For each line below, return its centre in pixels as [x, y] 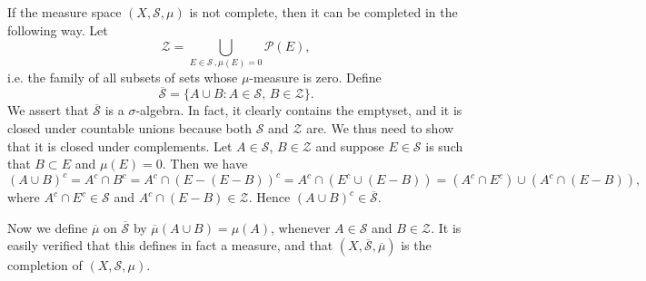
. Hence [269, 197]
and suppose [350, 145]
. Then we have [205, 164]
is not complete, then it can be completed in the [323, 12]
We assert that [48, 110]
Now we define [48, 227]
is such [444, 145]
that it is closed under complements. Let [120, 145]
